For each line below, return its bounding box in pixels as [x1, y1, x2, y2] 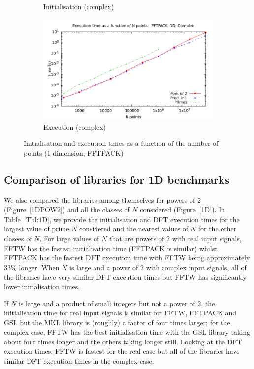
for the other [198, 224, 237, 234]
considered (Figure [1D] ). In [140, 204, 225, 215]
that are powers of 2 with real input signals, [109, 233, 242, 243]
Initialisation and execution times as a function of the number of [24, 138, 219, 148]
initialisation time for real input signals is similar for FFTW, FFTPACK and [4, 308, 237, 318]
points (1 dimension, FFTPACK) [24, 147, 124, 158]
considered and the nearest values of [79, 224, 189, 234]
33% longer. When [4, 262, 60, 272]
